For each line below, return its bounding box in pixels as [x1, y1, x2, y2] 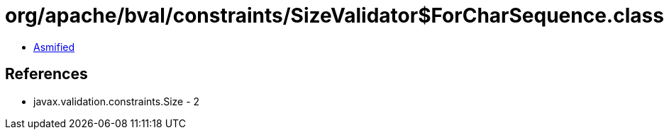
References [5, 65, 88, 83]
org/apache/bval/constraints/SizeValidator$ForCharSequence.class [5, 4, 664, 28]
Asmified [33, 40, 75, 53]
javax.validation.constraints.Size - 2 [33, 95, 200, 107]
